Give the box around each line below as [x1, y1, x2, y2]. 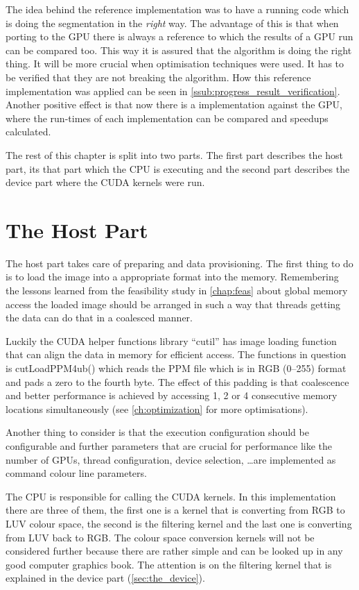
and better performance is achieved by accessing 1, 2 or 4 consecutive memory [6, 388, 338, 403]
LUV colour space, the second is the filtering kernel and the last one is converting [6, 516, 352, 530]
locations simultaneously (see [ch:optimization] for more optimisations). [6, 401, 308, 416]
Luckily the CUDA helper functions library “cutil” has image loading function [6, 333, 337, 348]
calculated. [6, 124, 51, 139]
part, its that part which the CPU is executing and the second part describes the [6, 161, 350, 176]
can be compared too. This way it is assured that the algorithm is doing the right [6, 42, 352, 57]
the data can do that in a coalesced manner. [6, 310, 193, 325]
